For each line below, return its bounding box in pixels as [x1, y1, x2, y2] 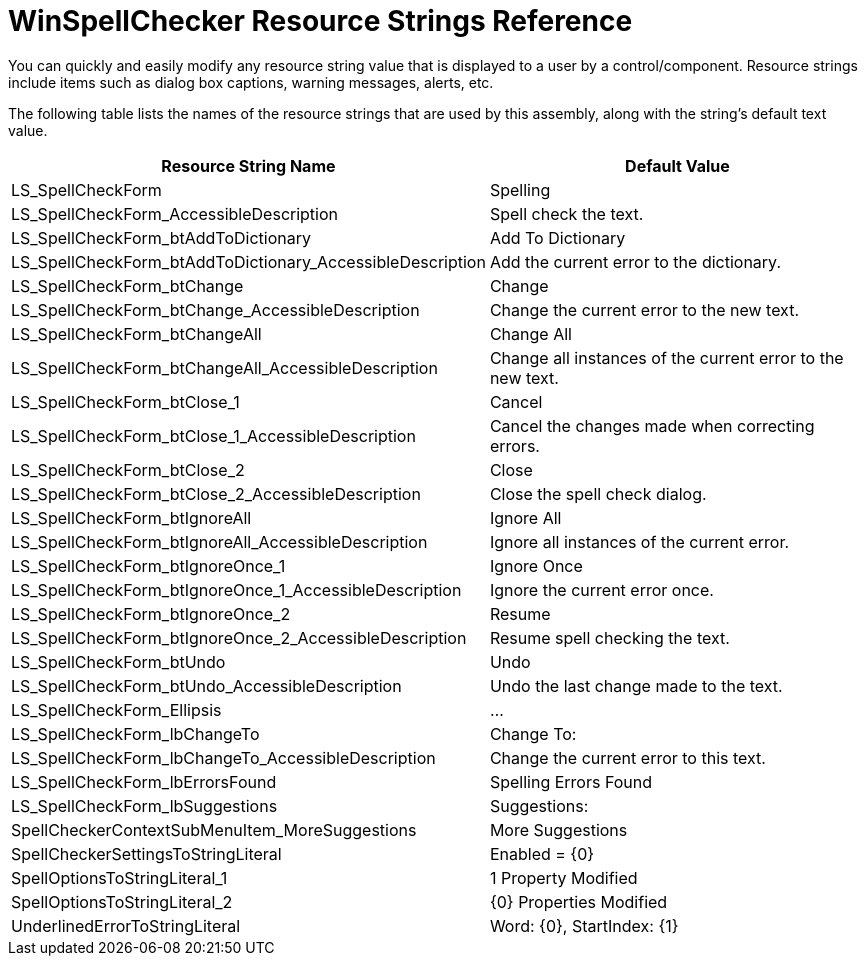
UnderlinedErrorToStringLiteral [11, 915, 241, 936]
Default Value [625, 155, 730, 176]
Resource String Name [161, 155, 336, 176]
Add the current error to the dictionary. [489, 251, 782, 272]
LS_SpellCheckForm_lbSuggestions [11, 795, 278, 816]
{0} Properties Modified [489, 891, 668, 912]
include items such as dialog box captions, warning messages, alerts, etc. [8, 73, 494, 91]
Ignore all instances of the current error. [489, 531, 790, 552]
